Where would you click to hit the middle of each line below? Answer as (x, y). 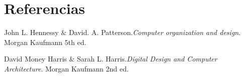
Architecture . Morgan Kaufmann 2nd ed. (66, 68)
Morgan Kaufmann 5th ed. (45, 42)
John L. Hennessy (31, 32)
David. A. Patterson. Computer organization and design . (155, 32)
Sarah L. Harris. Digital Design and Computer (147, 59)
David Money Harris (35, 59)
